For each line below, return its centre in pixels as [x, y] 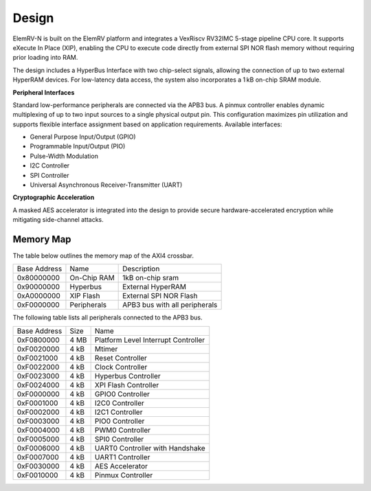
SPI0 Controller [119, 439]
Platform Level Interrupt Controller [150, 340]
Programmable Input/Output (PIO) [78, 146]
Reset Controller [121, 358]
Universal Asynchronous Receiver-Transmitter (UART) [106, 185]
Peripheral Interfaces [44, 92]
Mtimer [106, 349]
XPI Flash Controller [127, 385]
